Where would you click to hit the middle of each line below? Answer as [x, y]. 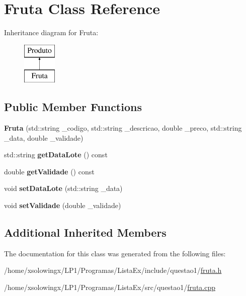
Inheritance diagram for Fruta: [51, 32]
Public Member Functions [73, 107]
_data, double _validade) [44, 137]
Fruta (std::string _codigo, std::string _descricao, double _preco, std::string [123, 128]
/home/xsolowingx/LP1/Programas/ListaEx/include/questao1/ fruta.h [113, 270]
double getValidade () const [49, 171]
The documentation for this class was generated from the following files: [115, 253]
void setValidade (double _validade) [63, 205]
